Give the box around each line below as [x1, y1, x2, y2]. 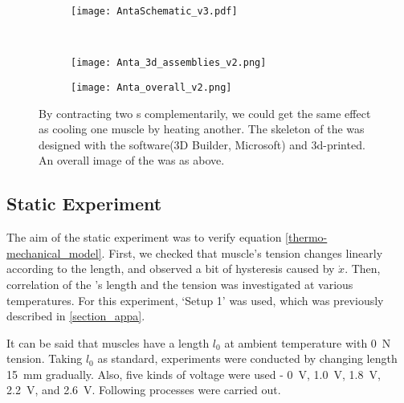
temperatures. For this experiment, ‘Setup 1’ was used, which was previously [6, 291, 384, 308]
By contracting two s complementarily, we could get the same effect [39, 104, 371, 121]
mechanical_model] [6, 244, 102, 261]
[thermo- [285, 229, 328, 246]
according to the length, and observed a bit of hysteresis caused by [6, 260, 335, 277]
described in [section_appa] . [6, 307, 145, 324]
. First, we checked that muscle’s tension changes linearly [101, 244, 383, 261]
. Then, [345, 260, 381, 277]
